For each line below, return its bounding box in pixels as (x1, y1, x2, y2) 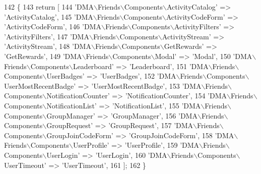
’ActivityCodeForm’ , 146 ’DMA (4, 21, 101, 32)
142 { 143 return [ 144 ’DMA (4, 2, 94, 12)
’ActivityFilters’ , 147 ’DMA (4, 31, 89, 41)
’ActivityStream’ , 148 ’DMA (4, 41, 91, 51)
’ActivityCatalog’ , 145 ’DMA (4, 11, 93, 22)
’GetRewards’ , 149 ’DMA (4, 50, 82, 61)
